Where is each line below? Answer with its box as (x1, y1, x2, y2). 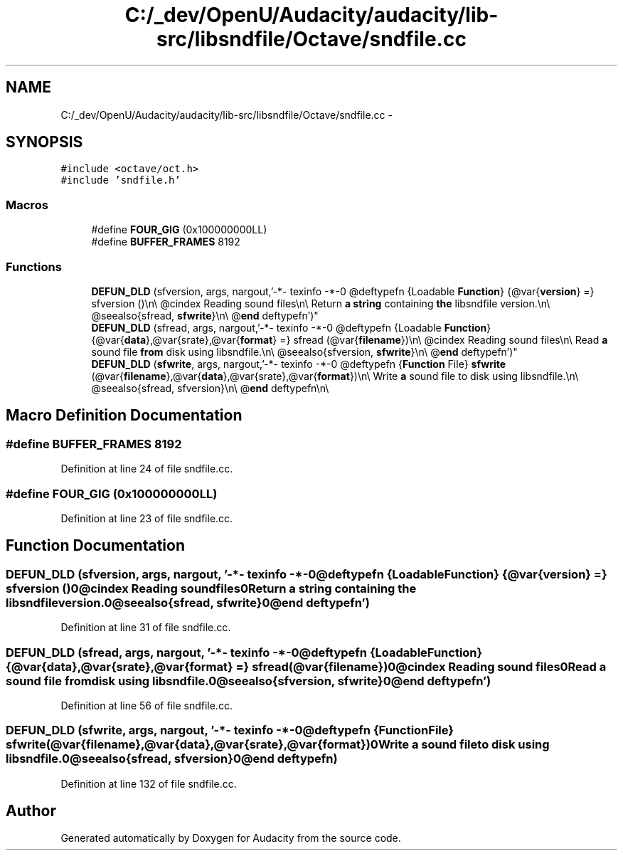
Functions (6, 259, 62, 274)
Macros (6, 197, 48, 212)
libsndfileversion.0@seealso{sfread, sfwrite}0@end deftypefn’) (6, 595, 370, 610)
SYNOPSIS (6, 133, 83, 152)
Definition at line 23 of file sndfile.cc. (60, 512, 233, 524)
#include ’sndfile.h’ (60, 174, 181, 186)
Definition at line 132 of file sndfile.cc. (60, 777, 237, 790)
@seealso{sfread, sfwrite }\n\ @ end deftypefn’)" (91, 309, 319, 322)
